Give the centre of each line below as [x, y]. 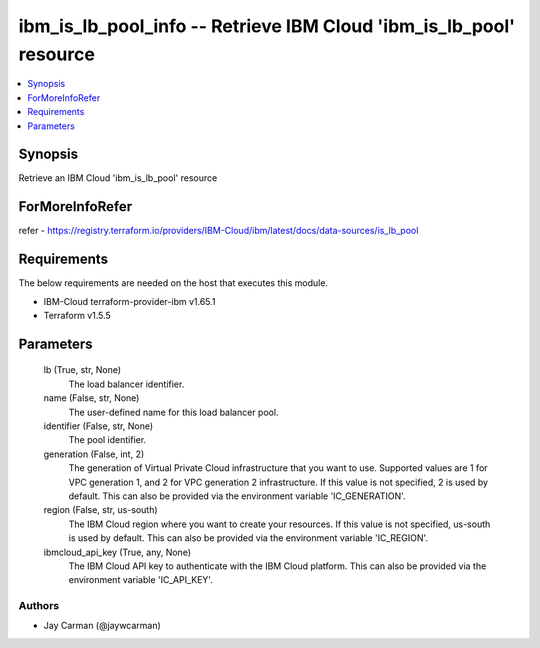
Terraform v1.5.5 [77, 316]
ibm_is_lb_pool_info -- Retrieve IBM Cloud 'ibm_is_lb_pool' [266, 26]
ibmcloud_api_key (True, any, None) [117, 552]
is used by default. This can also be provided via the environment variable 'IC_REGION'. [248, 538]
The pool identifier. [107, 440]
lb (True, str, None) [82, 370]
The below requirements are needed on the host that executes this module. [173, 283]
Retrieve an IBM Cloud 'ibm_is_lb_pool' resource [118, 178]
